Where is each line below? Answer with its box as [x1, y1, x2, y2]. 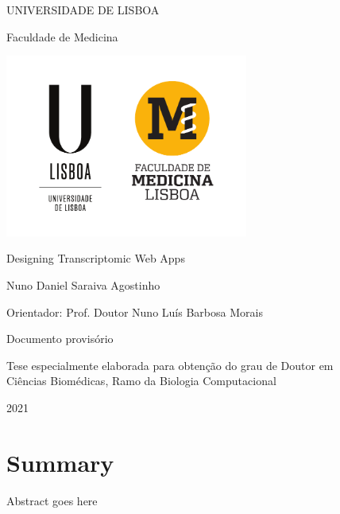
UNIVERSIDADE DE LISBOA [6, 2, 160, 18]
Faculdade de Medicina [6, 28, 118, 45]
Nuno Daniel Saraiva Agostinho [6, 276, 160, 293]
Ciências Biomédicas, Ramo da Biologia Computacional [6, 372, 276, 389]
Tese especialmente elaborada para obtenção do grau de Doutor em [6, 356, 334, 373]
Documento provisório [6, 330, 114, 347]
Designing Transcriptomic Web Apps [6, 250, 185, 267]
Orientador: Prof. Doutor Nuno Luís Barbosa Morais [6, 303, 263, 320]
